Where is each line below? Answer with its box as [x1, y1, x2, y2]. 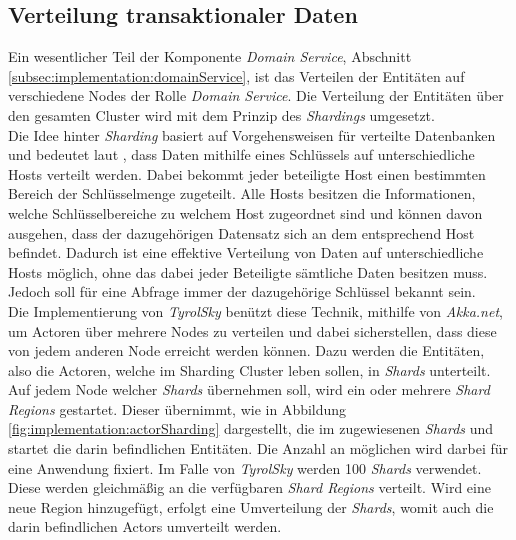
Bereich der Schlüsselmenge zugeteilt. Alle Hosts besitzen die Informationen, [8, 183, 476, 204]
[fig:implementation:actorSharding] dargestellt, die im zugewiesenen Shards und [8, 418, 494, 439]
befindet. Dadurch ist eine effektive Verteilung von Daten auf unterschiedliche [8, 242, 484, 263]
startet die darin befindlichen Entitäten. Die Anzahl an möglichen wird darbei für [8, 438, 509, 459]
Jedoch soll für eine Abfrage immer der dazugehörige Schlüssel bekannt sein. [8, 281, 476, 302]
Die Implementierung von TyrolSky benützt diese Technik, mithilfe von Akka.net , [8, 300, 503, 321]
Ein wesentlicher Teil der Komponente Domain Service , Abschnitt [8, 46, 412, 67]
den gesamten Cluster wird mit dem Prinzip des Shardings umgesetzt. [8, 104, 435, 125]
